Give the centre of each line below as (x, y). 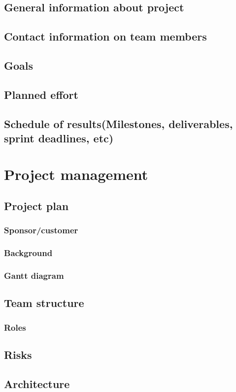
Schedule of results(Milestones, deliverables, (118, 123)
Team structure (44, 303)
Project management (76, 174)
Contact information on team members (105, 36)
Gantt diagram (34, 276)
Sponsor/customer (41, 230)
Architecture (37, 383)
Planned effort (41, 94)
